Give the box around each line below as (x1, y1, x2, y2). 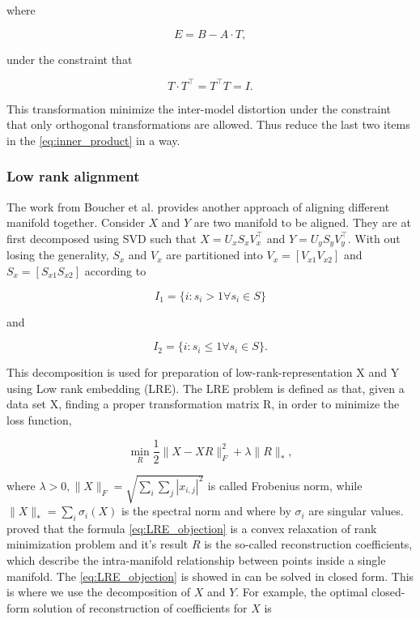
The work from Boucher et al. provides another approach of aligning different (6, 198, 390, 215)
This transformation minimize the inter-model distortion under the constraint (6, 100, 392, 117)
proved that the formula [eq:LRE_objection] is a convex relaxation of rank (6, 519, 377, 536)
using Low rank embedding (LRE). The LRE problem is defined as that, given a (6, 379, 405, 396)
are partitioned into (166, 246, 263, 263)
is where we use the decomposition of (6, 583, 190, 600)
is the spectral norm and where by (121, 502, 291, 519)
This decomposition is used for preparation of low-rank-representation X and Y (6, 364, 400, 381)
